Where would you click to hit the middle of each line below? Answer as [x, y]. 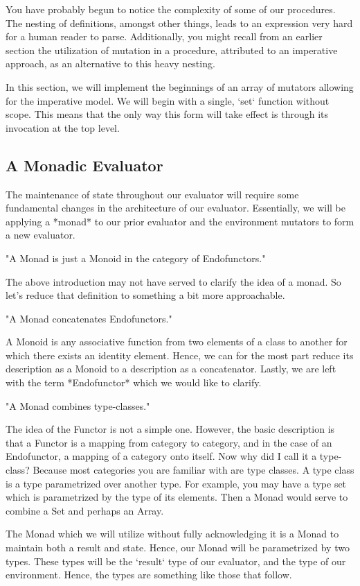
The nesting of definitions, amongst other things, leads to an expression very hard [179, 23]
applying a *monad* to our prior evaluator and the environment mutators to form [180, 221]
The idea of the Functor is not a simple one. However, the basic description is [170, 429]
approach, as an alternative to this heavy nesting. [110, 63]
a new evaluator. [40, 235]
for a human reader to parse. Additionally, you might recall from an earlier [164, 36]
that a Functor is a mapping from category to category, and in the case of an [169, 442]
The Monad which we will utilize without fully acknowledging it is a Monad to [172, 534]
